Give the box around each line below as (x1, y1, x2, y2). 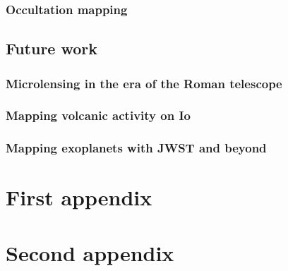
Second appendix (6, 238, 174, 267)
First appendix (6, 183, 152, 212)
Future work (6, 37, 98, 59)
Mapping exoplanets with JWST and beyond (6, 139, 267, 157)
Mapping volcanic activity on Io (6, 107, 191, 124)
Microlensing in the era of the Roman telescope (6, 74, 282, 92)
